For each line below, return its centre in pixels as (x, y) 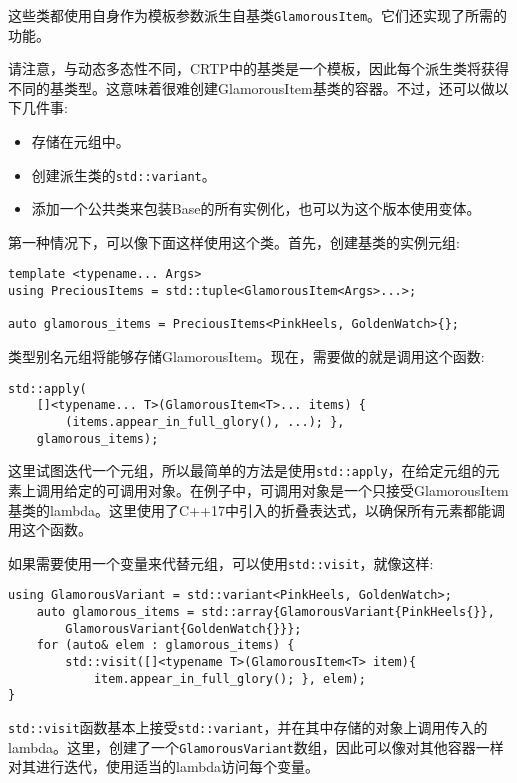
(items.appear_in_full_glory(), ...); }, (205, 422)
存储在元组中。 (80, 141)
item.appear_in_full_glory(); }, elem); (229, 678)
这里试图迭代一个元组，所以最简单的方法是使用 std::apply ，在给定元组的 (247, 470)
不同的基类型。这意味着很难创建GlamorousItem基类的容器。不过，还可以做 (251, 87)
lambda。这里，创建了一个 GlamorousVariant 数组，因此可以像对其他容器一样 (256, 746)
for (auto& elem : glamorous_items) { (165, 645)
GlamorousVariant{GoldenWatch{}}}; (183, 628)
